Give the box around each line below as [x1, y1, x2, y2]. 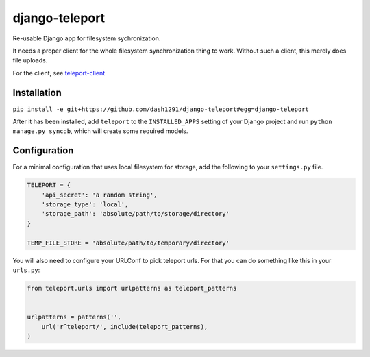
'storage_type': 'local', [41, 201, 129, 208]
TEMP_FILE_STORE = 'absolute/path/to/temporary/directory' [27, 238, 230, 247]
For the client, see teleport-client [12, 69, 106, 77]
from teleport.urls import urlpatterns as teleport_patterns [27, 284, 237, 292]
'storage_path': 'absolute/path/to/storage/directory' [41, 210, 230, 218]
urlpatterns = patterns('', [27, 313, 121, 321]
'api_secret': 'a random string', [41, 190, 158, 199]
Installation [12, 86, 62, 99]
